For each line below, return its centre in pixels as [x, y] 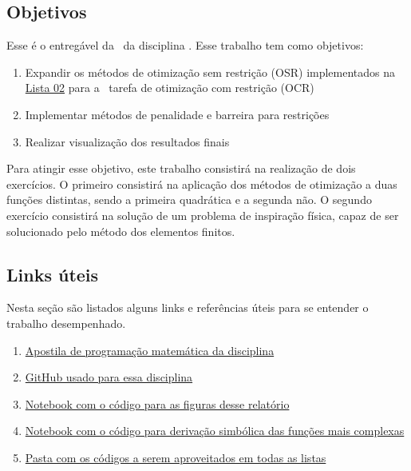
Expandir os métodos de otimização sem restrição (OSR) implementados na [210, 72]
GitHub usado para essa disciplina [109, 377]
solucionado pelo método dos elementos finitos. [121, 231]
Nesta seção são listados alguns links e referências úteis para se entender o [188, 307]
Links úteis [53, 274]
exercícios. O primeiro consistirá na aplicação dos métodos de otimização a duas [202, 184]
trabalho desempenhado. [66, 323]
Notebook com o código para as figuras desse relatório [157, 403]
